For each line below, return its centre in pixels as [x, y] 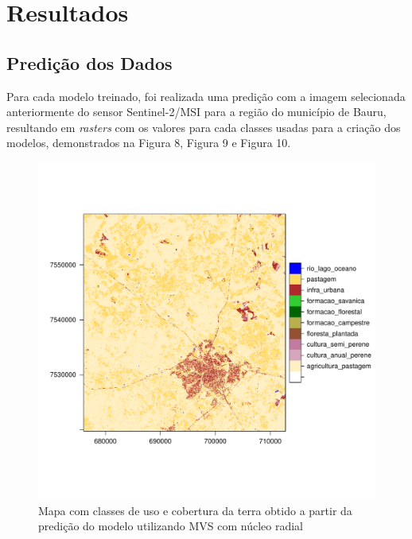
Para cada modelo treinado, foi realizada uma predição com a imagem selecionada [206, 96]
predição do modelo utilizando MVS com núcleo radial [171, 526]
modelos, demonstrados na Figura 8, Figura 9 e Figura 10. [149, 143]
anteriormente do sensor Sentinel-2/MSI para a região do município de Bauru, [196, 112]
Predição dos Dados [89, 62]
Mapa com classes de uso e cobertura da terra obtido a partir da [195, 510]
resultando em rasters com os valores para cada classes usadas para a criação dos [204, 127]
